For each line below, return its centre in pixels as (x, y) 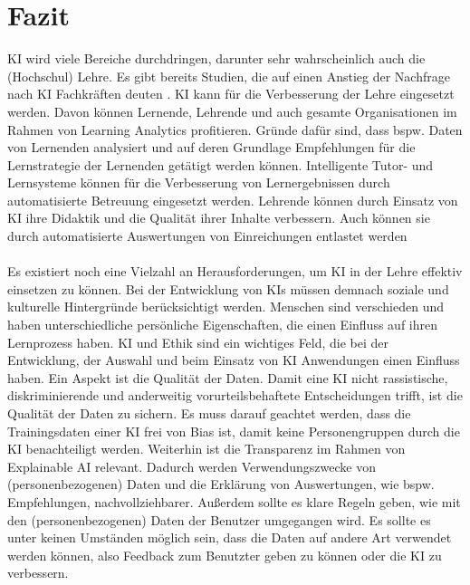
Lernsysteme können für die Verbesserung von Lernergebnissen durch (199, 182)
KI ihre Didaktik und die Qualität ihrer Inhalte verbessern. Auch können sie (219, 218)
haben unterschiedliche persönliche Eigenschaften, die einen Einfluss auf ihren (222, 325)
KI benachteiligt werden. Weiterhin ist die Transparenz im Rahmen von (206, 449)
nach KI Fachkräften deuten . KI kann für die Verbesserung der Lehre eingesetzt (231, 94)
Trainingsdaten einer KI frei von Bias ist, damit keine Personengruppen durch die (234, 431)
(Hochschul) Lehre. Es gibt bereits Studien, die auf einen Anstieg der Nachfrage (229, 76)
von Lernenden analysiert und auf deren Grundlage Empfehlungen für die (211, 147)
